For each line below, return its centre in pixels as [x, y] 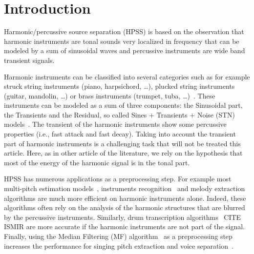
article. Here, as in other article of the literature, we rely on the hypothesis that [123, 153]
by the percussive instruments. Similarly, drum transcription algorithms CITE [123, 217]
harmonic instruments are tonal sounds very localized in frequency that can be [122, 41]
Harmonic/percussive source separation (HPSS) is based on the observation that [124, 31]
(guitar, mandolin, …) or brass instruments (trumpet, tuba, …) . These [110, 95]
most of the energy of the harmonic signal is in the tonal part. [97, 162]
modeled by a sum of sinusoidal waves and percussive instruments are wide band [125, 50]
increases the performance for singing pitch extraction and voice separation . [119, 245]
